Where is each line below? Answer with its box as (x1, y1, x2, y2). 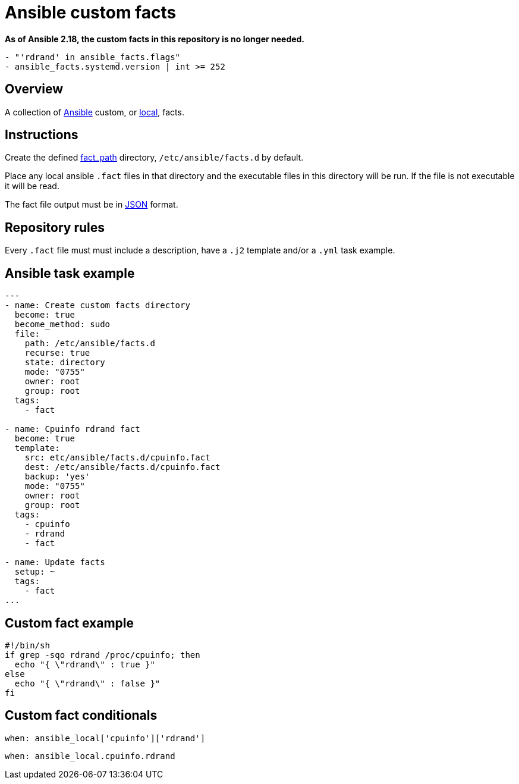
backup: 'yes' (24, 472, 90, 482)
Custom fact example (5, 615, 134, 631)
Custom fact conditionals (5, 708, 158, 723)
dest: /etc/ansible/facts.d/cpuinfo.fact (24, 462, 221, 472)
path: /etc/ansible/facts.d (24, 338, 155, 349)
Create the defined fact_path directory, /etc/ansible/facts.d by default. (5, 152, 304, 163)
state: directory (24, 357, 105, 368)
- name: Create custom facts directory (5, 300, 190, 311)
